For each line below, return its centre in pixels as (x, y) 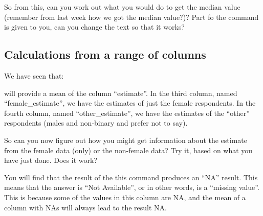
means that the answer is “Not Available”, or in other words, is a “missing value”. (132, 187)
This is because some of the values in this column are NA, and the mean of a (125, 197)
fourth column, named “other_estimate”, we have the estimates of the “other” (127, 113)
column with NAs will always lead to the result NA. (85, 207)
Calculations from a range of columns (105, 54)
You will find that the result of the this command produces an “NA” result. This (131, 177)
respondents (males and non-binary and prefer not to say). (96, 123)
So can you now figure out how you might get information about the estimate (126, 140)
